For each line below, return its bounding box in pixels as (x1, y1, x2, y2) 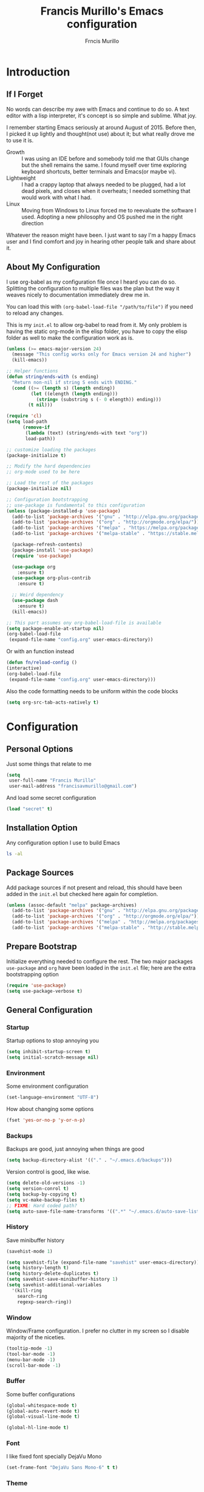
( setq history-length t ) (6, 1265, 69, 1271)
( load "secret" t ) (6, 806, 53, 812)
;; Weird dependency (12, 592, 64, 598)
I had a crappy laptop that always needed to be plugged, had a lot (21, 181, 186, 188)
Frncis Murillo (84, 37, 120, 44)
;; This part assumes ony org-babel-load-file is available (6, 620, 162, 626)
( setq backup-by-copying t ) (6, 1191, 78, 1197)
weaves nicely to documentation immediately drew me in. (6, 291, 150, 298)
